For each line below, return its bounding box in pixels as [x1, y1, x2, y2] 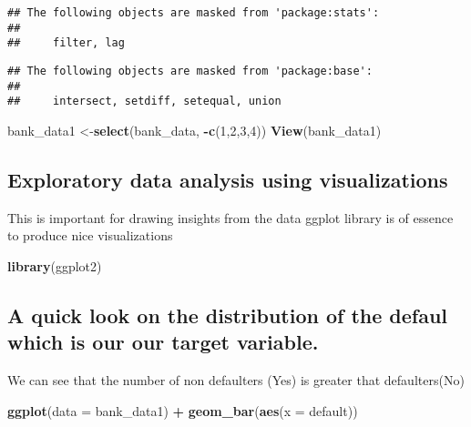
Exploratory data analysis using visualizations [7, 165, 448, 193]
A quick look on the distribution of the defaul [7, 300, 448, 329]
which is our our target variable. [7, 328, 319, 356]
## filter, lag [7, 36, 125, 50]
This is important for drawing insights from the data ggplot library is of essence [7, 208, 454, 227]
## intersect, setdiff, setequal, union [7, 95, 282, 108]
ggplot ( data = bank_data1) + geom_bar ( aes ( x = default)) [7, 401, 358, 420]
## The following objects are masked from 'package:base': [7, 64, 373, 77]
